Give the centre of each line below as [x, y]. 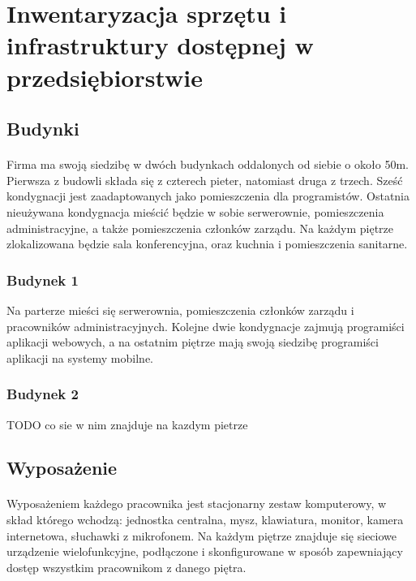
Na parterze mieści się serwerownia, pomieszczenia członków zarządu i [180, 310]
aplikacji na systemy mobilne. [80, 357]
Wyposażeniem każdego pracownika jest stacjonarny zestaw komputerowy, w [197, 504]
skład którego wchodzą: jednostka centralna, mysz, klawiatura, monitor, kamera [205, 520]
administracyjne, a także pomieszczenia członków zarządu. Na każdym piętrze [200, 228]
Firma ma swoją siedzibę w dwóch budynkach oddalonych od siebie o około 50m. [208, 164]
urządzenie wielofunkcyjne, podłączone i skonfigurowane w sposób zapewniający [205, 551]
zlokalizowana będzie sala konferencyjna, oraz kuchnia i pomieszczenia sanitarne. [207, 244]
